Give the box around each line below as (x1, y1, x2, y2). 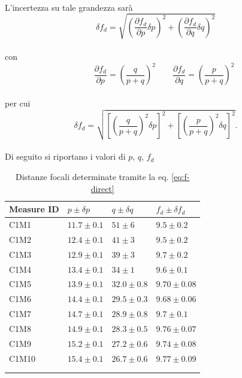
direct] (90, 182, 114, 194)
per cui (5, 97, 31, 109)
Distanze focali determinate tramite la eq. (15, 170, 169, 182)
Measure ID (9, 203, 59, 215)
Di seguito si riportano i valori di (5, 150, 126, 163)
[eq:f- (171, 170, 190, 182)
